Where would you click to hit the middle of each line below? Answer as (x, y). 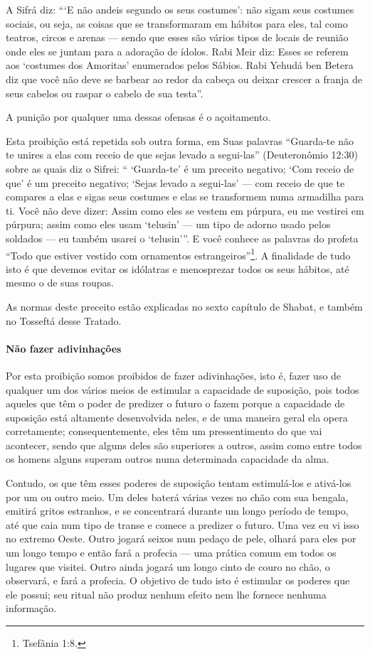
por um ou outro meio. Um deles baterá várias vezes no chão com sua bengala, (177, 497)
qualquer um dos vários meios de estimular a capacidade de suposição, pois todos (183, 389)
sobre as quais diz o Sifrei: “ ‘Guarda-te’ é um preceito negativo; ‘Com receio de (180, 168)
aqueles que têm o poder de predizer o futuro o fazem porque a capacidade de (175, 403)
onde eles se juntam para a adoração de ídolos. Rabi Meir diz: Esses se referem (177, 51)
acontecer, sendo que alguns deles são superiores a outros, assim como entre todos (184, 445)
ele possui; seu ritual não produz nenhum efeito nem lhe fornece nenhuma (166, 594)
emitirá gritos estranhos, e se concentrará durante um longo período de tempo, (177, 511)
